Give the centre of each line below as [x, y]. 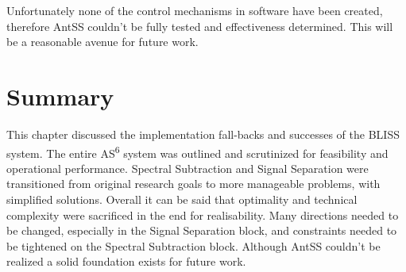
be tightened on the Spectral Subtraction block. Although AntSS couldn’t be [193, 245]
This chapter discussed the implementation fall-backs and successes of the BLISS [203, 134]
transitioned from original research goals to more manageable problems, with [193, 184]
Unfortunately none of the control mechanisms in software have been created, [195, 10]
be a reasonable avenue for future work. [102, 42]
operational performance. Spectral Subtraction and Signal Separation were [188, 168]
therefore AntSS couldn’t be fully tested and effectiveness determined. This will [200, 26]
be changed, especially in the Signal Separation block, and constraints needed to [202, 230]
